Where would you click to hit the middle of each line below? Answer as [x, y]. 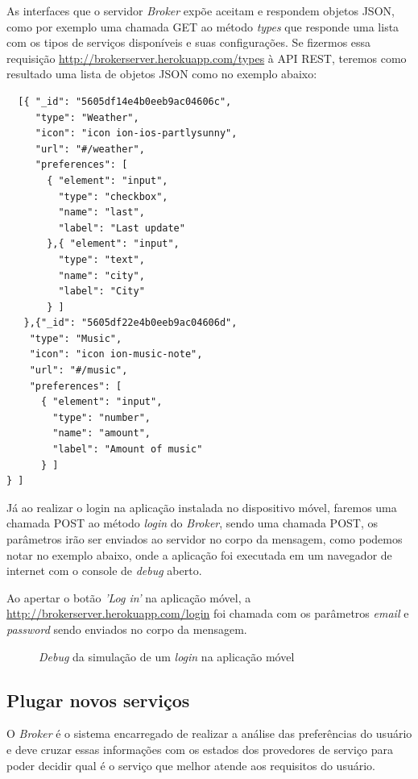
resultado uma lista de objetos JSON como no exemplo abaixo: [162, 74]
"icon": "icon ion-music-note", [116, 354]
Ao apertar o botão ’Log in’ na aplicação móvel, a [129, 597]
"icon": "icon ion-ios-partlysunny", [136, 133]
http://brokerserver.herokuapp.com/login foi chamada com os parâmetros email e [208, 613]
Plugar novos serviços [98, 700]
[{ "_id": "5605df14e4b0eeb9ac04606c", [125, 101]
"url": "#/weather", [90, 149]
